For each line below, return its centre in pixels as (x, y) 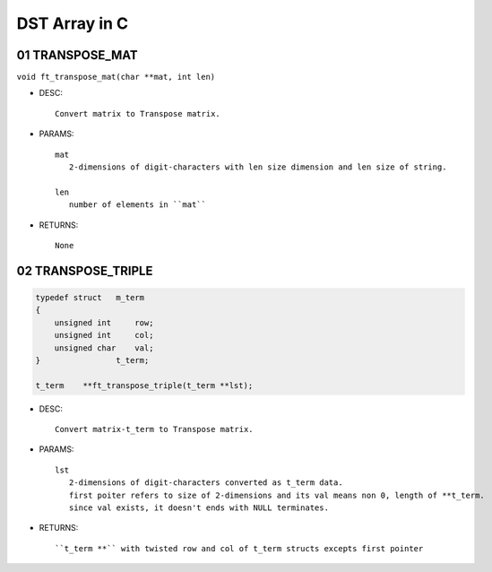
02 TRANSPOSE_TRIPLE (85, 270)
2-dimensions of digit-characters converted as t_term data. (206, 483)
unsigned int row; (104, 322)
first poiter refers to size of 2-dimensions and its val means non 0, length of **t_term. (277, 495)
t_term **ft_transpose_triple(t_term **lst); (144, 385)
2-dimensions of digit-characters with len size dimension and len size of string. (258, 167)
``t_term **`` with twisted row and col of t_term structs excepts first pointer (239, 548)
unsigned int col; (104, 335)
